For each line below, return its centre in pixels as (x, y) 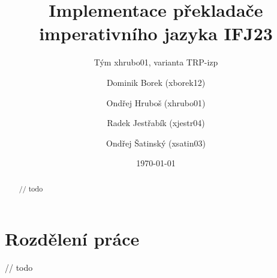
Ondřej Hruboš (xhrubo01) (156, 102)
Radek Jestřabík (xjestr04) (156, 123)
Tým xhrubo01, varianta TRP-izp (156, 62)
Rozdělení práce (72, 239)
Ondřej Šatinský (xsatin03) (156, 143)
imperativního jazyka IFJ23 (156, 33)
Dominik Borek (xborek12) (156, 82)
